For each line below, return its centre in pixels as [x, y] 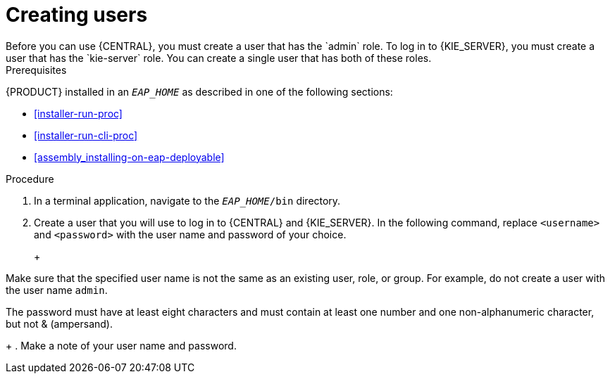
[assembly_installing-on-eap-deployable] [129, 157]
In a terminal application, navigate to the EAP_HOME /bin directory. [187, 200]
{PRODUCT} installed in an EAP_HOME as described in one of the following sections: [199, 91]
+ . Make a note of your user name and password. [121, 345]
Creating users [77, 15]
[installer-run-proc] [78, 113]
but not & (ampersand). [59, 323]
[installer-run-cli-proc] [86, 135]
